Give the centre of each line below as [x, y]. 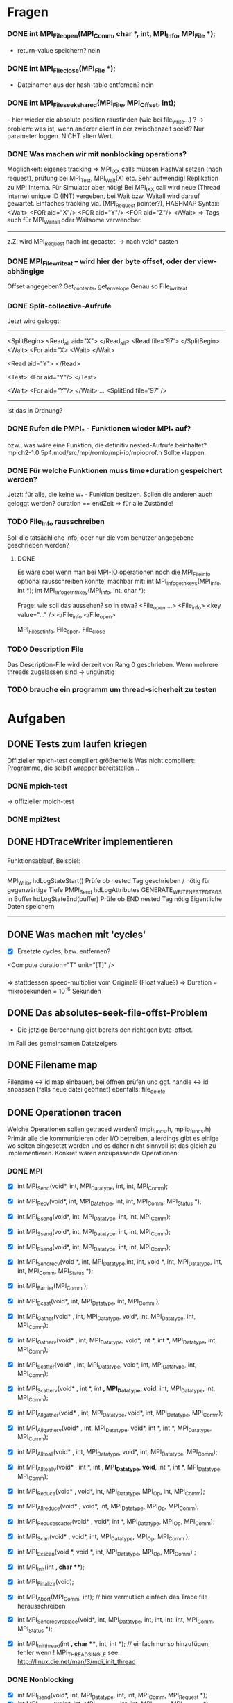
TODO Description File [45, 649]
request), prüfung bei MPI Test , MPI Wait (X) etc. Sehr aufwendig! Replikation [113, 179]
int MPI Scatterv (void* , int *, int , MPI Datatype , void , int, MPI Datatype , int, [116, 1389]
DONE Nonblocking [41, 1680]
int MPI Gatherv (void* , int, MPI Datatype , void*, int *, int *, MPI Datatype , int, [117, 1341]
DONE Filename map [52, 1065]
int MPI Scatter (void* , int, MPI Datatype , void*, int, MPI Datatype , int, [107, 1365]
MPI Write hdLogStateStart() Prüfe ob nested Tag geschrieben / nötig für [109, 881]
